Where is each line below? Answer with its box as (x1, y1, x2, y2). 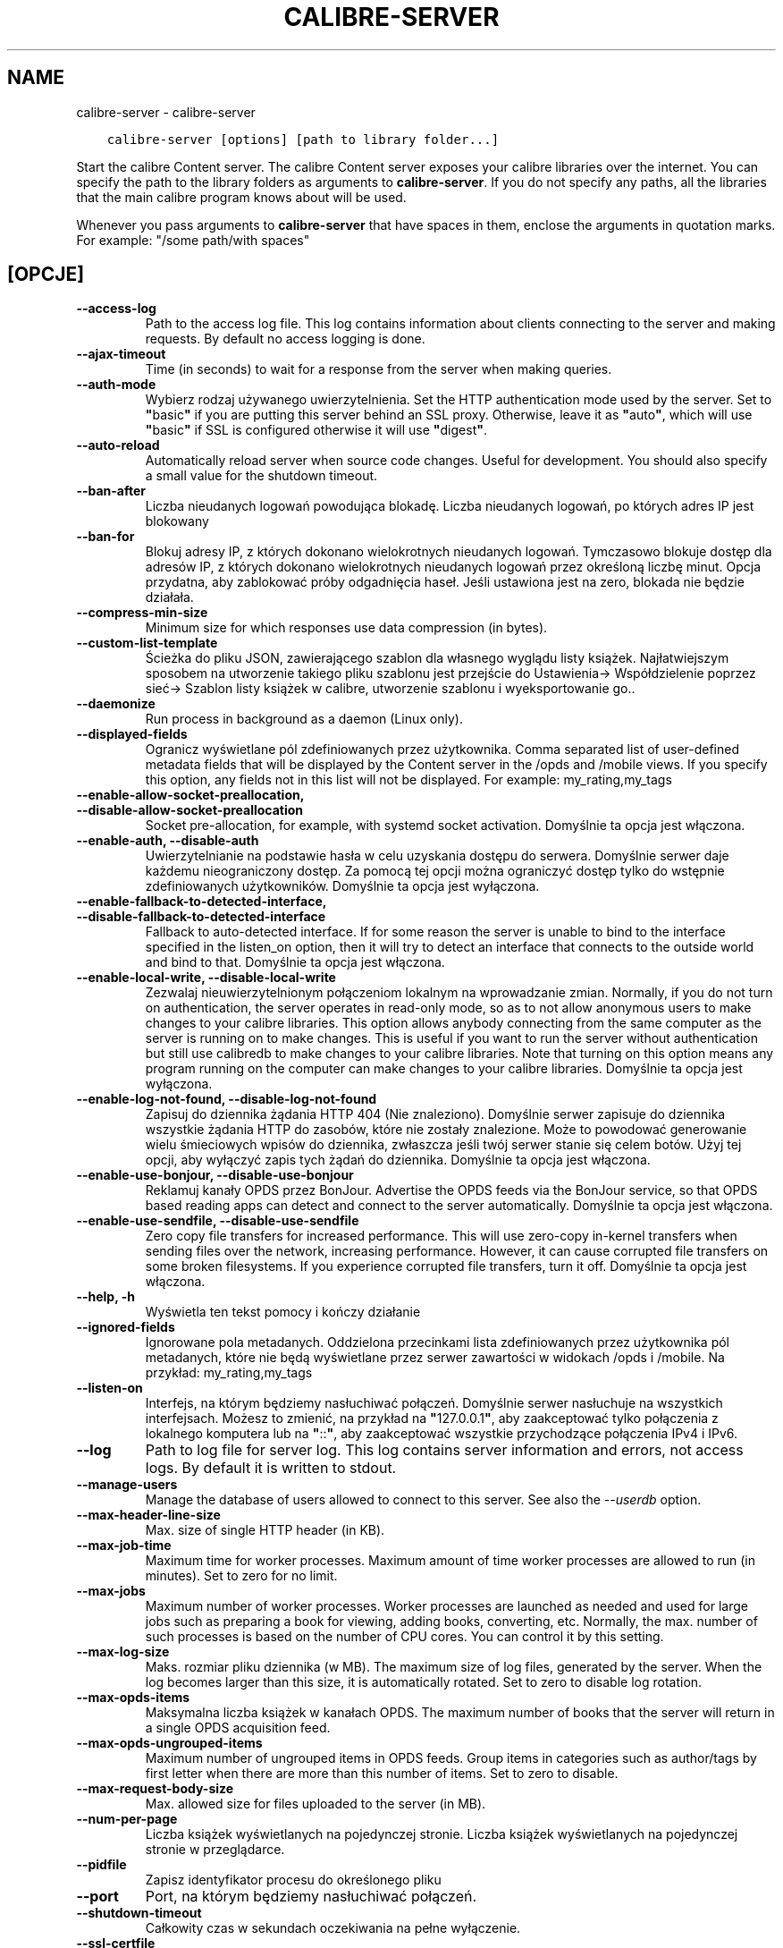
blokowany (145, 513, 209, 529)
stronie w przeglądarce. (145, 1842, 285, 1858)
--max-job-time (76, 1537, 172, 1554)
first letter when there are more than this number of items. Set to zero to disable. (145, 1766, 619, 1782)
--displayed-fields (76, 726, 188, 742)
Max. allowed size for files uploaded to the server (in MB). (145, 1796, 486, 1812)
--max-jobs (76, 1583, 146, 1599)
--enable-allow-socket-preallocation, (76, 787, 305, 803)
